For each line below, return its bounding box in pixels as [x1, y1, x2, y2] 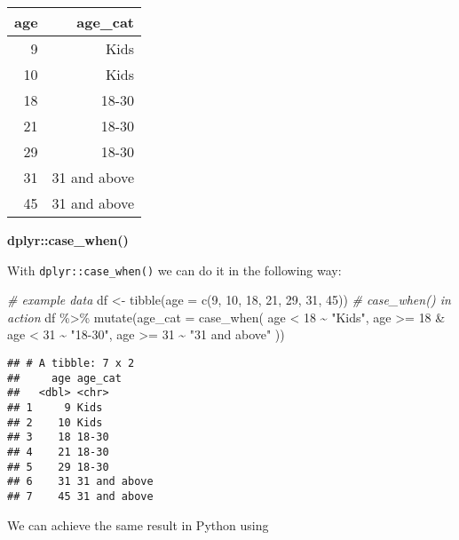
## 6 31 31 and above [7, 475, 154, 488]
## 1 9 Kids [7, 401, 103, 414]
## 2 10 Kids [7, 416, 103, 429]
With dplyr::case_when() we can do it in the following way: [7, 260, 342, 279]
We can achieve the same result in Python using [7, 515, 269, 534]
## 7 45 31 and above [7, 489, 154, 503]
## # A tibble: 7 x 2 [7, 357, 135, 370]
